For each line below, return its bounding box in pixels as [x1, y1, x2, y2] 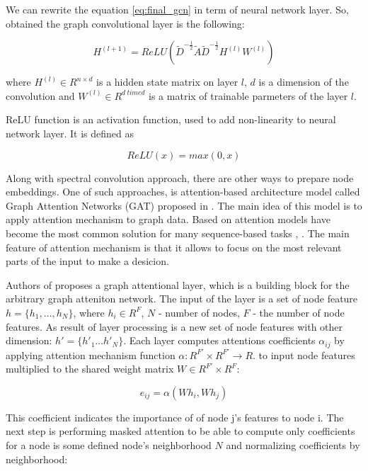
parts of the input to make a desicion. [6, 254, 169, 268]
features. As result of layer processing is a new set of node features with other [6, 319, 343, 334]
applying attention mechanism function [6, 347, 176, 362]
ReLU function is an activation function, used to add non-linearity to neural [6, 112, 336, 127]
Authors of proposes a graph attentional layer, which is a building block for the [6, 277, 350, 292]
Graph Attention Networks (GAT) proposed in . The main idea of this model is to [6, 198, 362, 212]
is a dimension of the [258, 74, 349, 89]
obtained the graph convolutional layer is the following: [6, 16, 245, 30]
